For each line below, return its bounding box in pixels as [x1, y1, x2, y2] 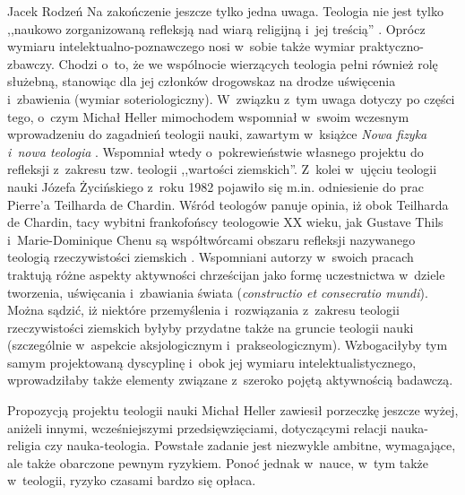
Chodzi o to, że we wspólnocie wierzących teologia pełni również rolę [58, 54, 438, 73]
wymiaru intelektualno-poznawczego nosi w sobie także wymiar [7, 37, 356, 56]
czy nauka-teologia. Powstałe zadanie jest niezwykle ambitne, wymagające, [45, 436, 456, 455]
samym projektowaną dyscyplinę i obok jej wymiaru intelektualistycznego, [7, 352, 417, 371]
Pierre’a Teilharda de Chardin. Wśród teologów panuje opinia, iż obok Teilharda [7, 195, 449, 213]
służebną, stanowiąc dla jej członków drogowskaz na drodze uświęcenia [7, 72, 396, 91]
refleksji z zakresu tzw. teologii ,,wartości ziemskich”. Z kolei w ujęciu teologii [7, 160, 437, 178]
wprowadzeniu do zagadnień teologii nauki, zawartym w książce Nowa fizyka [7, 125, 427, 143]
